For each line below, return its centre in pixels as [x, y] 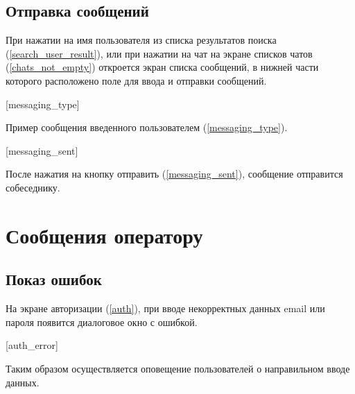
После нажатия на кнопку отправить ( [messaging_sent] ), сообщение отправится [174, 174]
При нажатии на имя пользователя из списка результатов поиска [141, 40]
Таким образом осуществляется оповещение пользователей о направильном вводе [178, 368]
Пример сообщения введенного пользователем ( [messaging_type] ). [147, 127]
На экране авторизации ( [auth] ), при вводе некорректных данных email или [165, 308]
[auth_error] [32, 345]
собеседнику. [33, 187]
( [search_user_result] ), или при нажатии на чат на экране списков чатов [159, 53]
